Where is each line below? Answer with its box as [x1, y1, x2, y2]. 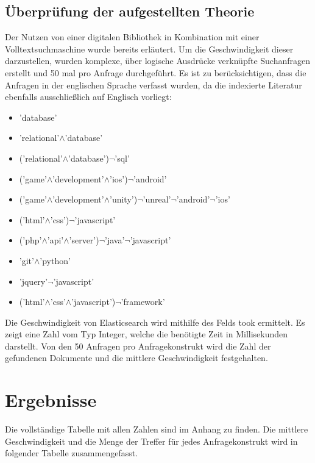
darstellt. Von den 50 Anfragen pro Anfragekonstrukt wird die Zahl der [5, 339, 271, 352]
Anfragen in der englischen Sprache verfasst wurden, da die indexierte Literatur [5, 78, 302, 91]
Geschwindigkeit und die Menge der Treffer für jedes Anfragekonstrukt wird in [5, 434, 298, 447]
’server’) [69, 234, 99, 246]
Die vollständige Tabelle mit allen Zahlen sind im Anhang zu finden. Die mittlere [5, 423, 308, 436]
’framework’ [121, 295, 165, 308]
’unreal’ [143, 193, 171, 206]
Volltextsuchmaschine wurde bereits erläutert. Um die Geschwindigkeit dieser [5, 42, 294, 55]
